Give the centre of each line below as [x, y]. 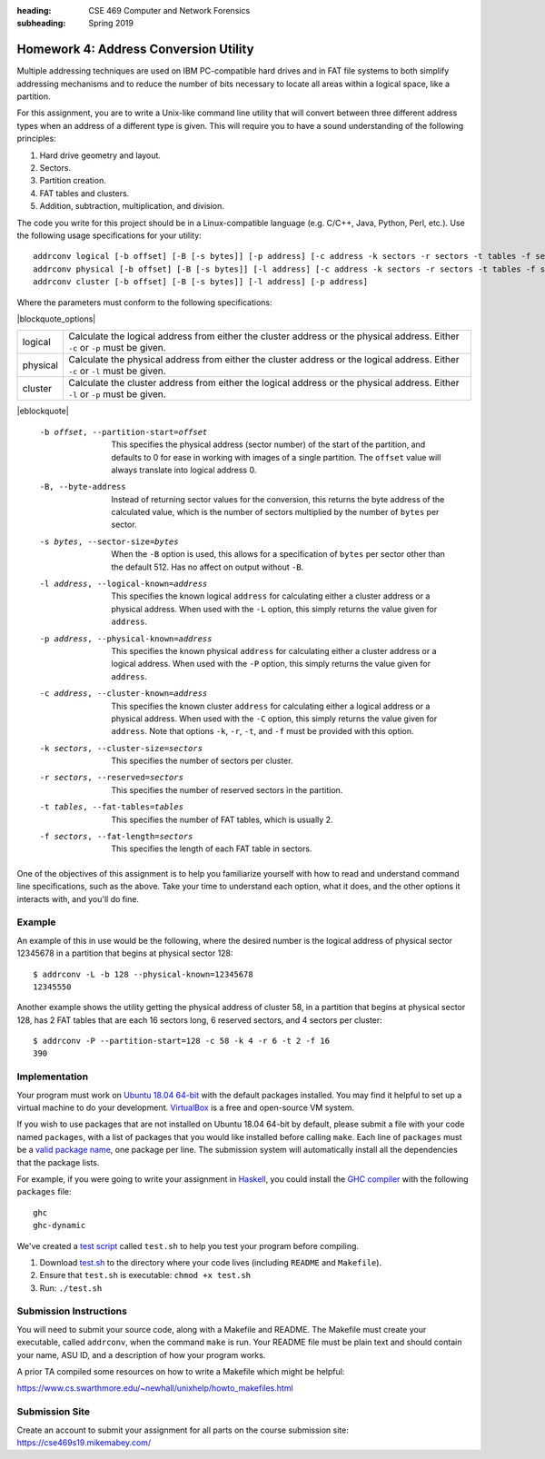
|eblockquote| [43, 411]
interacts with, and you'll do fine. [78, 898]
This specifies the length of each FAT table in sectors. [212, 849]
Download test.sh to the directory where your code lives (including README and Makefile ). [210, 1262]
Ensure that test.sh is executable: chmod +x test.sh [145, 1275]
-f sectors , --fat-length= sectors [116, 837]
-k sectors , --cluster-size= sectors [121, 748]
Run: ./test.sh [71, 1288]
